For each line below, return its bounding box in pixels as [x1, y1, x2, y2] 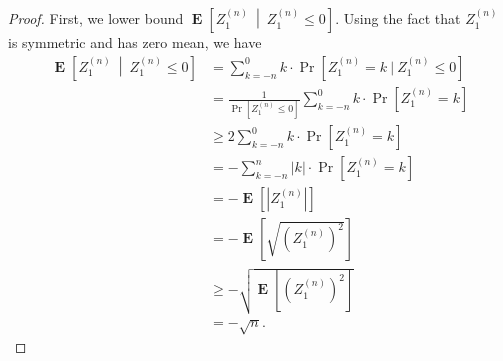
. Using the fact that [335, 8, 461, 29]
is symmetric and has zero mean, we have [8, 32, 262, 53]
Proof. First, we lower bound [8, 8, 184, 29]
